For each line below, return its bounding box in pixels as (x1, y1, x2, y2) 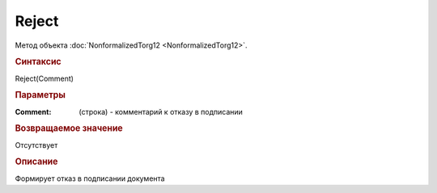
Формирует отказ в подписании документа (15, 174, 165, 183)
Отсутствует (15, 140, 58, 149)
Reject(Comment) (15, 73, 74, 83)
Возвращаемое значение (15, 123, 123, 134)
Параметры (15, 90, 66, 101)
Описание (15, 156, 58, 167)
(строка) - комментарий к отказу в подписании (78, 107, 243, 116)
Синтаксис (15, 57, 62, 68)
